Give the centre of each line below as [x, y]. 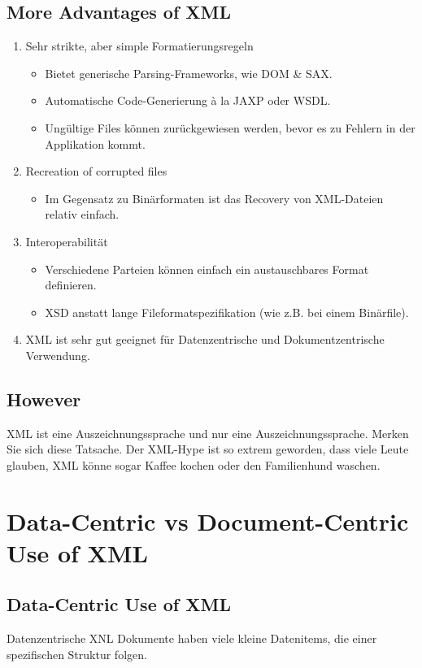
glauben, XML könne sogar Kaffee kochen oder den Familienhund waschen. [194, 464]
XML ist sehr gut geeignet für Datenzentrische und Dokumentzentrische [205, 339]
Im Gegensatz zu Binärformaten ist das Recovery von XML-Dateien [214, 198]
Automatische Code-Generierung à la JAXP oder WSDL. [188, 100]
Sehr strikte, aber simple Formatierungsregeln [139, 46]
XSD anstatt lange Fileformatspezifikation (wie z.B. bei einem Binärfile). [227, 312]
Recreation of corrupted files [96, 171]
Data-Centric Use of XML [119, 604]
